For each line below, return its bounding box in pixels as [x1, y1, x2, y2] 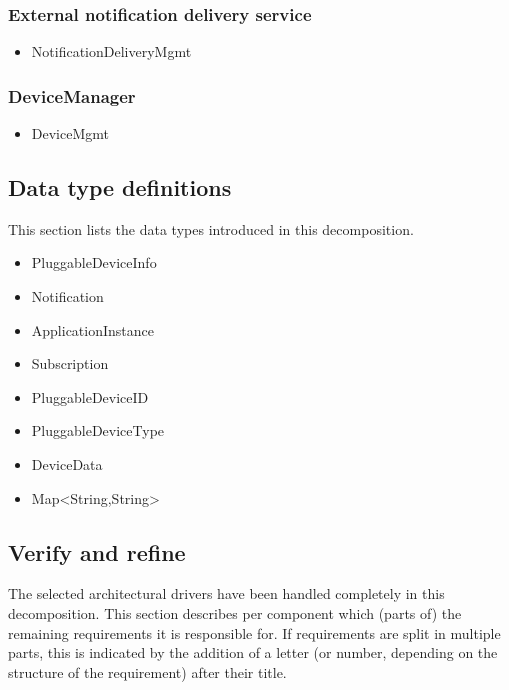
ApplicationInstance [31, 319, 155, 340]
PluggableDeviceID [31, 386, 149, 407]
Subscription [31, 353, 109, 374]
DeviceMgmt [31, 123, 109, 144]
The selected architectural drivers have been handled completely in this [8, 583, 445, 604]
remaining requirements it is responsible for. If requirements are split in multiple [8, 622, 501, 643]
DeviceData [31, 453, 103, 474]
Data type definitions [8, 172, 232, 203]
